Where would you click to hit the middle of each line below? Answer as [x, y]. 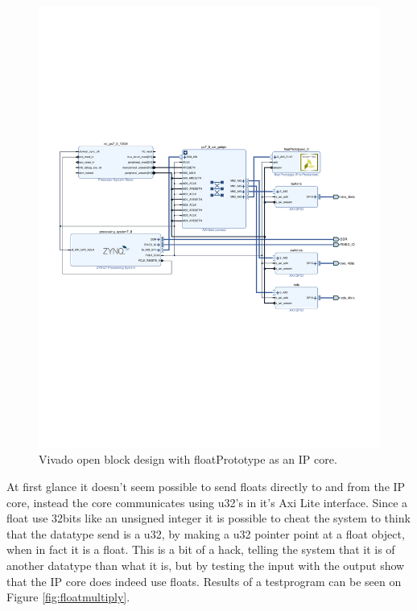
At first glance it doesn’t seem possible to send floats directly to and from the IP [206, 487]
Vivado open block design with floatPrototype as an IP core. [188, 459]
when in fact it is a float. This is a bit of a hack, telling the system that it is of [201, 549]
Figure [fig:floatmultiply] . [68, 597]
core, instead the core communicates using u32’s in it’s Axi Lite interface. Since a [207, 502]
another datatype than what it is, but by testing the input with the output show [206, 566]
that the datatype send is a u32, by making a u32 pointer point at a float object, [206, 533]
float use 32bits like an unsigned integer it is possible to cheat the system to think [208, 518]
